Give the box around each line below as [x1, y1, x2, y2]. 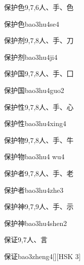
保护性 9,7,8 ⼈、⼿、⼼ [4, 101, 74, 112]
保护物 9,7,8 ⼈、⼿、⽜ [4, 134, 74, 145]
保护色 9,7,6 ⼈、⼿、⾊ [4, 2, 74, 12]
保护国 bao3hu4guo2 [4, 85, 64, 95]
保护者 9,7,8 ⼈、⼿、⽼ [4, 168, 74, 178]
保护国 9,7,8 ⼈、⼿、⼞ [4, 68, 74, 79]
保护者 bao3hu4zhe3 [4, 184, 64, 195]
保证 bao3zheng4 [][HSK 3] [4, 251, 81, 261]
